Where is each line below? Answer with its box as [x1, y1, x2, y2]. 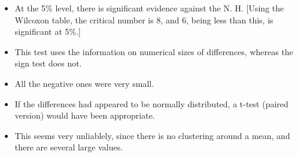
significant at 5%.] [14, 25, 81, 38]
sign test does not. [14, 57, 82, 70]
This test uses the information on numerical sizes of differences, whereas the [14, 45, 293, 58]
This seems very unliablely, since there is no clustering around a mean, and [14, 129, 290, 141]
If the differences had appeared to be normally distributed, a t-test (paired [14, 97, 288, 110]
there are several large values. [14, 141, 123, 153]
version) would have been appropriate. [14, 109, 155, 122]
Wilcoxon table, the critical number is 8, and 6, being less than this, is [14, 13, 273, 26]
